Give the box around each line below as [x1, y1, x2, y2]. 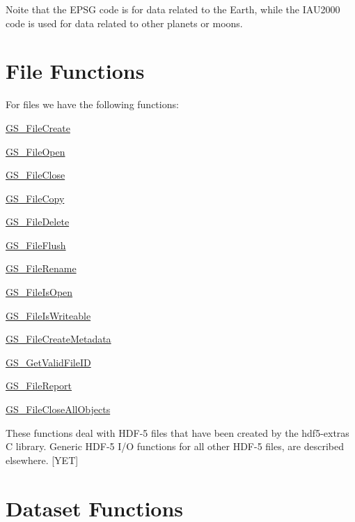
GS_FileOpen [6, 144, 65, 158]
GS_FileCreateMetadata [6, 331, 111, 346]
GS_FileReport [6, 378, 72, 393]
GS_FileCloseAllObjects [6, 402, 111, 417]
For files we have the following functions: [6, 97, 179, 112]
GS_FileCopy [6, 191, 65, 205]
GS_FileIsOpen [6, 285, 73, 299]
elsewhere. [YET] [6, 452, 79, 467]
